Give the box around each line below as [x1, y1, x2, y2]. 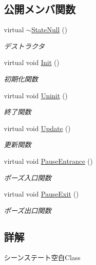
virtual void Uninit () [4, 90, 68, 100]
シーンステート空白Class [4, 252, 81, 262]
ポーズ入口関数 [4, 172, 52, 182]
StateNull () [31, 24, 67, 35]
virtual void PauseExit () [4, 189, 79, 199]
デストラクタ [4, 41, 45, 51]
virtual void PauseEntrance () [4, 155, 93, 166]
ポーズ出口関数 [4, 205, 52, 215]
